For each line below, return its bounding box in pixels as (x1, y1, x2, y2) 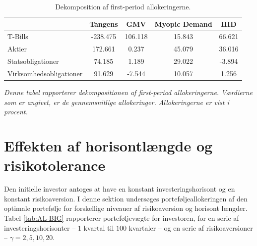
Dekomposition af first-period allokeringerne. (55, 1, 191, 11)
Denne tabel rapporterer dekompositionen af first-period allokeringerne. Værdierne (4, 87, 253, 98)
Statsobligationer (7, 56, 59, 66)
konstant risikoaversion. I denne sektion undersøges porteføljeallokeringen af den (4, 193, 248, 203)
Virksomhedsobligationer (7, 68, 83, 78)
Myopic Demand (154, 18, 212, 29)
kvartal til (83, 222, 114, 233)
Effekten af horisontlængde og (4, 136, 213, 156)
